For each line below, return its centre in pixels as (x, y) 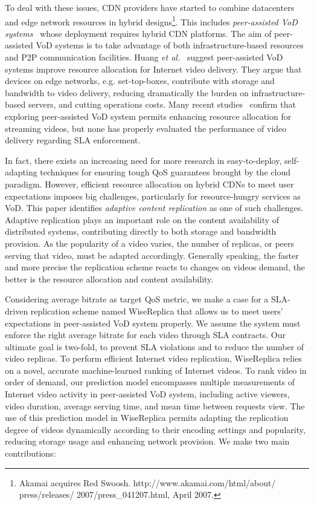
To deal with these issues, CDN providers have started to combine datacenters (150, 7)
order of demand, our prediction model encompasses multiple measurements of (150, 382)
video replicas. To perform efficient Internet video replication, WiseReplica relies (153, 358)
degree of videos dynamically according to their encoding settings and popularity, (155, 429)
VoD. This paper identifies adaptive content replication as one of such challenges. (154, 208)
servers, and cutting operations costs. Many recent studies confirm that (162, 104)
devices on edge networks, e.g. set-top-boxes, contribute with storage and (140, 81)
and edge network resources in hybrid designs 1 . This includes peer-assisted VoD (151, 21)
